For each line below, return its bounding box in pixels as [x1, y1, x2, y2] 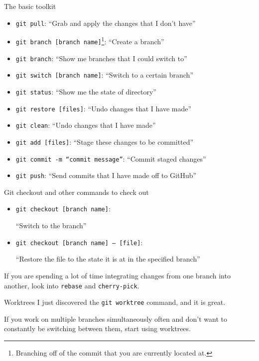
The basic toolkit [4, 1, 56, 11]
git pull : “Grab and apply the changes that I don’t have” [15, 17, 196, 28]
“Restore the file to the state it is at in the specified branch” [15, 254, 200, 264]
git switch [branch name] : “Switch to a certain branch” [15, 70, 194, 80]
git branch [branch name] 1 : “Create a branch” [15, 35, 164, 46]
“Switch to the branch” [15, 220, 87, 231]
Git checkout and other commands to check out [4, 186, 149, 197]
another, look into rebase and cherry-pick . [4, 280, 139, 290]
